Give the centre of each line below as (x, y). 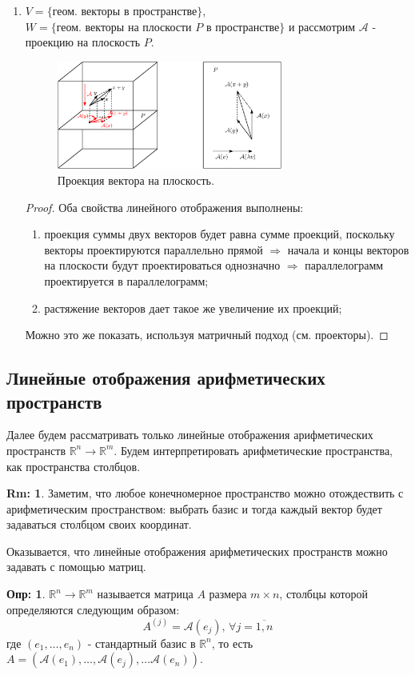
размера (228, 594)
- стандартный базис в (142, 643)
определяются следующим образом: (93, 609)
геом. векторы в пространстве (125, 12)
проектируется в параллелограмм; (126, 280)
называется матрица (145, 594)
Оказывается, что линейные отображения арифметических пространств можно (197, 551)
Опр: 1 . (26, 594)
